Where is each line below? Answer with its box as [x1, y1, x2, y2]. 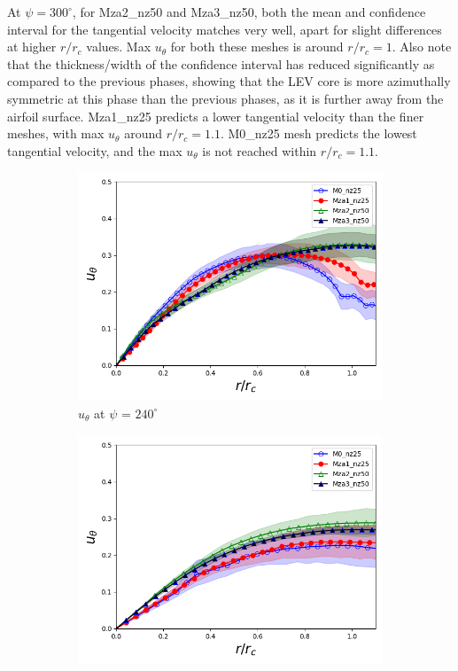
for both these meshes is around [170, 37, 344, 56]
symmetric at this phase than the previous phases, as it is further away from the [7, 89, 444, 107]
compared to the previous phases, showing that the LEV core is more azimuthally [7, 72, 451, 90]
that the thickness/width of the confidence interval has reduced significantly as [7, 54, 435, 73]
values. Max [86, 37, 151, 56]
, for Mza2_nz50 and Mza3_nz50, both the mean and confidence [72, 3, 426, 20]
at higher [7, 37, 57, 56]
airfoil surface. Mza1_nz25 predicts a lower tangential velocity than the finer [7, 106, 424, 125]
